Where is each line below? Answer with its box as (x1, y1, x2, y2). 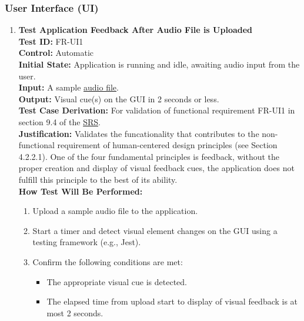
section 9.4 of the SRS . (18, 115, 101, 128)
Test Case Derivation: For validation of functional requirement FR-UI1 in (18, 104, 295, 116)
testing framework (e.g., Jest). (32, 236, 141, 248)
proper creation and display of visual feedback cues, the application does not (18, 162, 295, 174)
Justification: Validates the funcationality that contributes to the (18, 127, 259, 139)
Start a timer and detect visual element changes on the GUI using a (32, 224, 278, 236)
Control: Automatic (18, 46, 94, 59)
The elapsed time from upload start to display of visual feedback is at (46, 295, 298, 307)
